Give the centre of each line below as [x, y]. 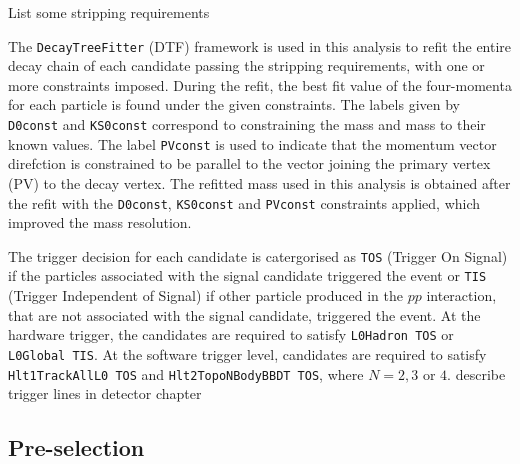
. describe [476, 373]
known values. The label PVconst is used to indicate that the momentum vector [252, 143]
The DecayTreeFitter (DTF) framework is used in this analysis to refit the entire [260, 45]
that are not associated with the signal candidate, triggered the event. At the [244, 314]
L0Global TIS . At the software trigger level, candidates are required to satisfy [247, 353]
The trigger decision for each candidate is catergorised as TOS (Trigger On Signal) [258, 255]
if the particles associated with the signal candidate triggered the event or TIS [247, 275]
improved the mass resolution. [100, 222]
